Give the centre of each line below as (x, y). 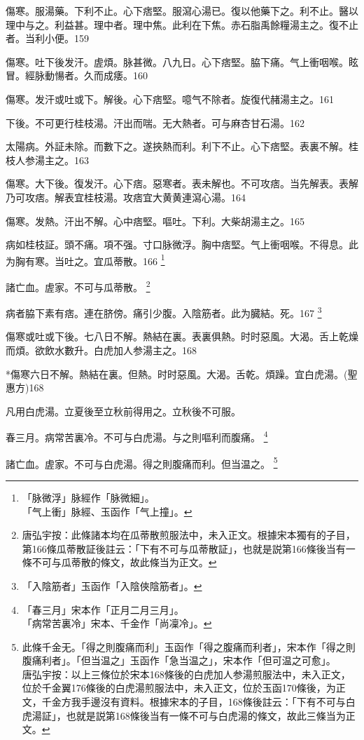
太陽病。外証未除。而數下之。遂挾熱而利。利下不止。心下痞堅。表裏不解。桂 (182, 146)
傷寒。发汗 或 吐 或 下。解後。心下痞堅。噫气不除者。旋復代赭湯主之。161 (170, 99)
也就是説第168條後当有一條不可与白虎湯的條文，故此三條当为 (206, 715)
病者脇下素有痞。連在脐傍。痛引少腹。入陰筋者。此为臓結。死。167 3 (164, 312)
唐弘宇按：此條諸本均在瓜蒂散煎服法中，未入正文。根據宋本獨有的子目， (189, 535)
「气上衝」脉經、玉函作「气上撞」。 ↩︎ (107, 511)
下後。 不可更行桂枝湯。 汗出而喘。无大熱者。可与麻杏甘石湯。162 (155, 122)
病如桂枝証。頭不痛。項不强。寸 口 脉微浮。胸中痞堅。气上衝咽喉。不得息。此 (182, 244)
